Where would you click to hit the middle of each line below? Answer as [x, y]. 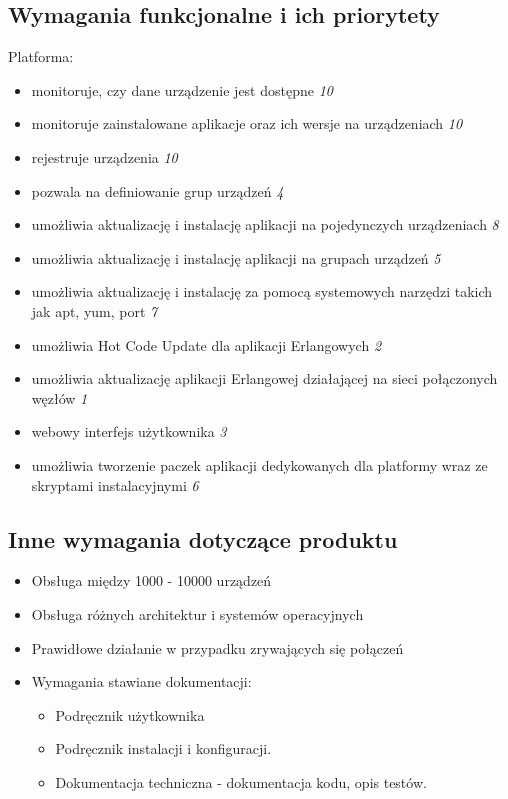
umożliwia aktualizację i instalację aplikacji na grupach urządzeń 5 [236, 257]
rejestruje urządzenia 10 [104, 156]
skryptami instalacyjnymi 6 [115, 484]
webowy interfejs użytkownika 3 [129, 431]
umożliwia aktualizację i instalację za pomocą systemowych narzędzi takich [262, 291]
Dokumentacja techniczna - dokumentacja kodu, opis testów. [241, 781]
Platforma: [41, 56]
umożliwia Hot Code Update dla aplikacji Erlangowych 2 [206, 344]
